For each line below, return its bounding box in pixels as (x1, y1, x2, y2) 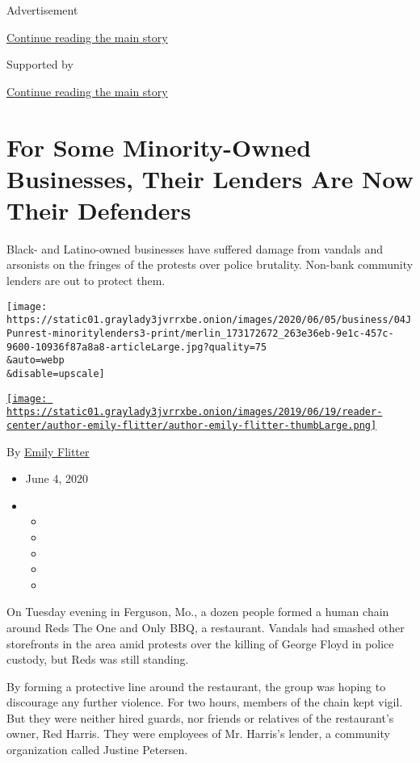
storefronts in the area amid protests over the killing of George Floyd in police (6, 635, 394, 652)
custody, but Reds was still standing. (6, 651, 189, 668)
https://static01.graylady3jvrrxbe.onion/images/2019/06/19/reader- (6, 406, 383, 418)
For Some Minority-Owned (6, 130, 312, 163)
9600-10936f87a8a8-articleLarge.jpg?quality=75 (6, 341, 267, 353)
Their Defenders (6, 193, 191, 226)
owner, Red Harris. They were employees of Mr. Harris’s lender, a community (6, 725, 390, 742)
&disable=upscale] (6, 367, 105, 379)
